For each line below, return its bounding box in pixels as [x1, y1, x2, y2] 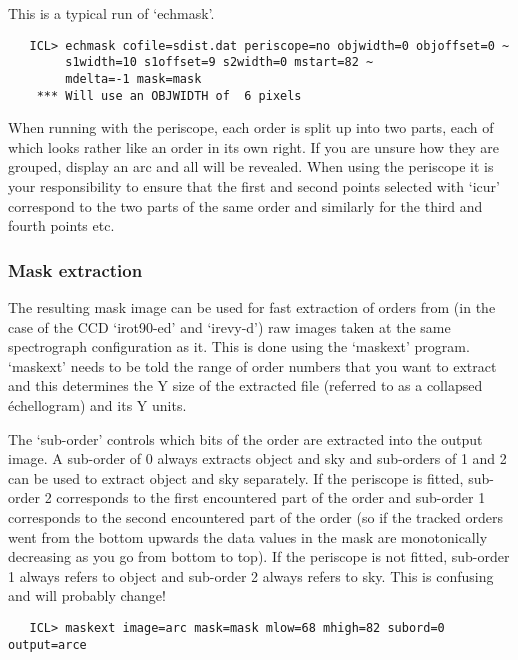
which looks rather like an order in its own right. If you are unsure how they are [8, 136, 499, 157]
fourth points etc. [8, 215, 115, 236]
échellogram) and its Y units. [8, 394, 187, 415]
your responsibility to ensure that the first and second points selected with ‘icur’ [8, 176, 500, 196]
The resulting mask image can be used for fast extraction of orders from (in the [8, 297, 496, 317]
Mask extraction [8, 257, 143, 282]
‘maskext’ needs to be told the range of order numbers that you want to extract [8, 355, 497, 376]
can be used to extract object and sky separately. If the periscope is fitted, [8, 467, 464, 488]
